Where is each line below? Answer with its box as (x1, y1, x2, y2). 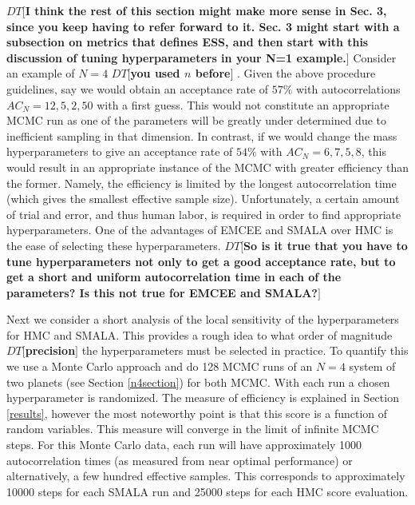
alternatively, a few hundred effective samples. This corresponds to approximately (6, 467, 405, 484)
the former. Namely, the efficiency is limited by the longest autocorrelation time (6, 174, 397, 191)
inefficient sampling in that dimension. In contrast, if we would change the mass (6, 127, 397, 144)
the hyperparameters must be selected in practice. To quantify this (81, 342, 409, 359)
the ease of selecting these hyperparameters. (6, 237, 221, 253)
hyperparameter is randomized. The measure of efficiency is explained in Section (6, 389, 399, 406)
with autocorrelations (296, 80, 401, 97)
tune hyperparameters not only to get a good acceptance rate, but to (6, 252, 396, 269)
